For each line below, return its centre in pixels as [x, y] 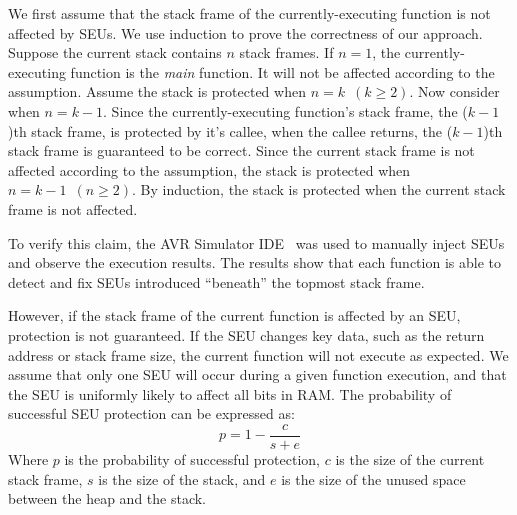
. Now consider [454, 91]
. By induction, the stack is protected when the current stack [319, 189]
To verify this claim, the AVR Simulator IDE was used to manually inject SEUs [256, 242]
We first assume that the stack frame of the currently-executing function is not [249, 13]
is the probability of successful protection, [192, 458]
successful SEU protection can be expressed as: [151, 413]
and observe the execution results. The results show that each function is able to [254, 262]
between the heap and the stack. [107, 498]
